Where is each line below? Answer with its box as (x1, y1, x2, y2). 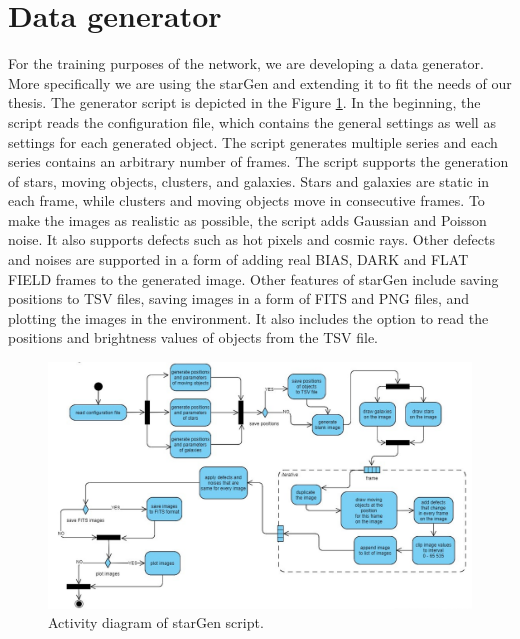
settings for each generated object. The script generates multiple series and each (8, 131, 498, 152)
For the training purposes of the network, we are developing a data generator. (8, 53, 484, 74)
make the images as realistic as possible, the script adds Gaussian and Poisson (8, 209, 487, 230)
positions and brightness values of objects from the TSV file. (8, 327, 378, 348)
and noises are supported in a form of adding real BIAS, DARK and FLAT (8, 249, 469, 270)
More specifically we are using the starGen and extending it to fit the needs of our (8, 72, 512, 93)
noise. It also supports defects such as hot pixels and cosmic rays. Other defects (8, 229, 496, 250)
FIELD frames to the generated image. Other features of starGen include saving (8, 268, 499, 289)
